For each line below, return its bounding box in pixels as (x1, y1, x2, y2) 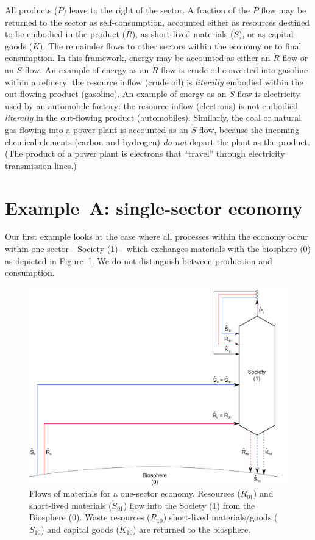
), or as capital (239, 27, 294, 40)
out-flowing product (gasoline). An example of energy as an (5, 87, 227, 100)
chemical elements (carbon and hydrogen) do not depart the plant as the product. (5, 135, 310, 148)
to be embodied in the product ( (5, 27, 126, 40)
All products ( (5, 4, 58, 16)
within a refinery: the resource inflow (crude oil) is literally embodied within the (5, 75, 303, 88)
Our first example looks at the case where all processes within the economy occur (5, 230, 308, 243)
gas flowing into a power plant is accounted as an (5, 123, 188, 135)
